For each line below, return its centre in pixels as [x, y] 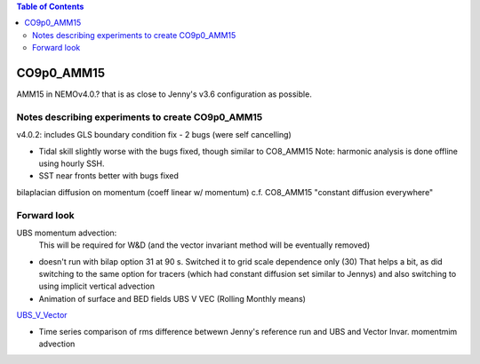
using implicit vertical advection [97, 286]
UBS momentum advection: [67, 233]
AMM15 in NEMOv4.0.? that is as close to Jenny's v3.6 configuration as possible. [164, 94]
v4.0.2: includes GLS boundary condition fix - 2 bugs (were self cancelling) [154, 135]
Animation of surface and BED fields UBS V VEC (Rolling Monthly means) [172, 298]
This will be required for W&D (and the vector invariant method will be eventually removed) [204, 245]
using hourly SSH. [72, 163]
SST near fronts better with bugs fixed [109, 176]
